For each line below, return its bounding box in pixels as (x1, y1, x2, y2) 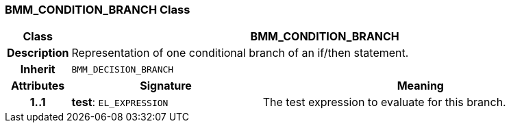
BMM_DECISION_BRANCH (71, 64, 174, 75)
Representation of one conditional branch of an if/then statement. (71, 46, 409, 60)
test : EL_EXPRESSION (71, 95, 169, 110)
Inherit (20, 62, 55, 77)
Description (7, 46, 69, 60)
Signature (140, 79, 192, 93)
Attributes (11, 79, 65, 93)
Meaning (397, 79, 444, 93)
